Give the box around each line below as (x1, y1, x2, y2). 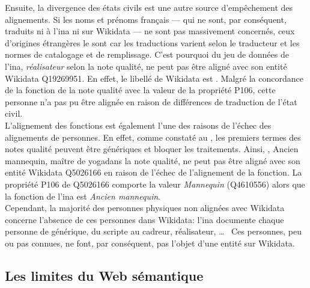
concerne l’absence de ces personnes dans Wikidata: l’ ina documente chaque (5, 213, 284, 225)
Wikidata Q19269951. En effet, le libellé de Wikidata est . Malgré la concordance (5, 72, 303, 84)
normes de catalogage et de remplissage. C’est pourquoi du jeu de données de (5, 48, 289, 61)
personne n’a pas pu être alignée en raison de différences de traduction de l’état (5, 95, 297, 108)
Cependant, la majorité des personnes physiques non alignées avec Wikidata (5, 201, 285, 214)
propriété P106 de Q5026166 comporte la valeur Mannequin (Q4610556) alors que (5, 177, 305, 190)
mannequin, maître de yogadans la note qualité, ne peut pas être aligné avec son (5, 154, 300, 167)
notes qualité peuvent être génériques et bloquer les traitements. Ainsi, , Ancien (5, 142, 299, 155)
